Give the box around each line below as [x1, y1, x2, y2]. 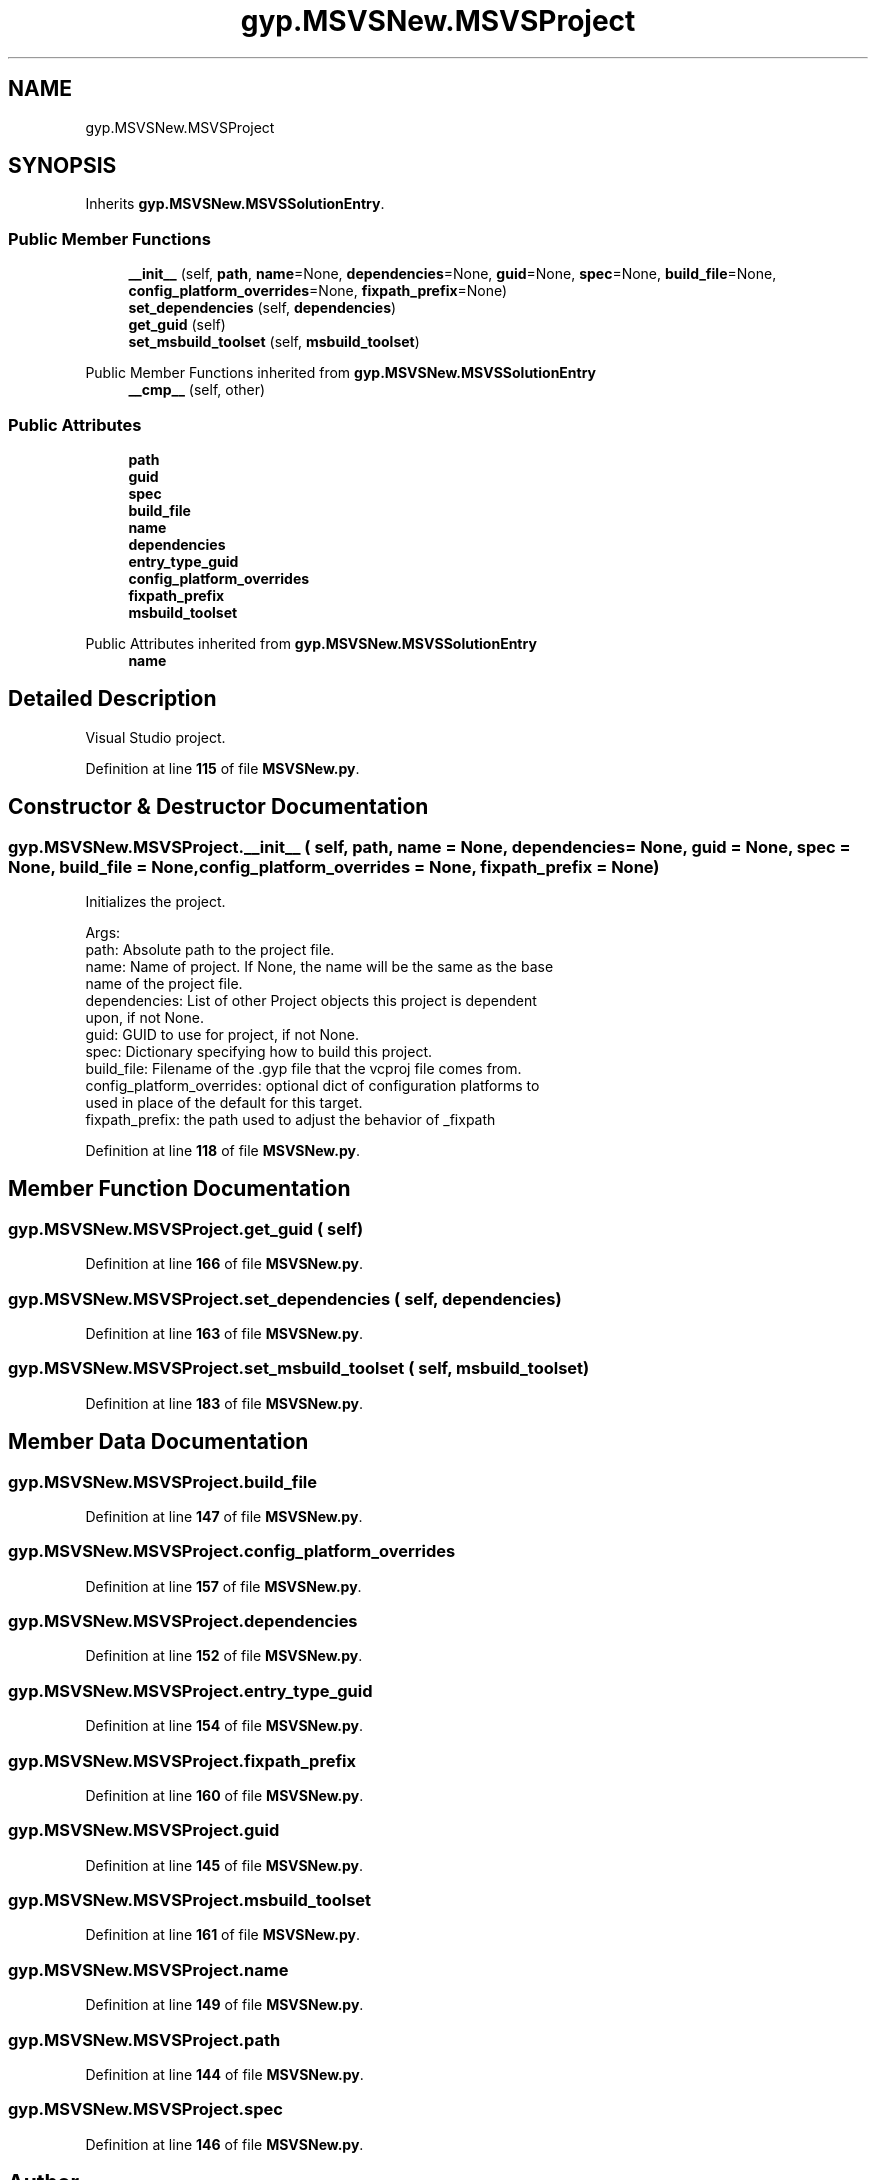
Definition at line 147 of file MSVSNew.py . [85, 1507, 363, 1525]
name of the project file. [85, 975, 243, 992]
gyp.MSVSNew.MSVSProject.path [8, 2029, 281, 2050]
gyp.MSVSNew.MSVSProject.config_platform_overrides [8, 1541, 456, 1562]
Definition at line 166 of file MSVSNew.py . [85, 1255, 363, 1273]
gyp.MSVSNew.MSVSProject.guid [8, 1820, 280, 1841]
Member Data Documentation [8, 1429, 309, 1455]
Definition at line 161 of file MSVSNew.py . [85, 1926, 360, 1944]
